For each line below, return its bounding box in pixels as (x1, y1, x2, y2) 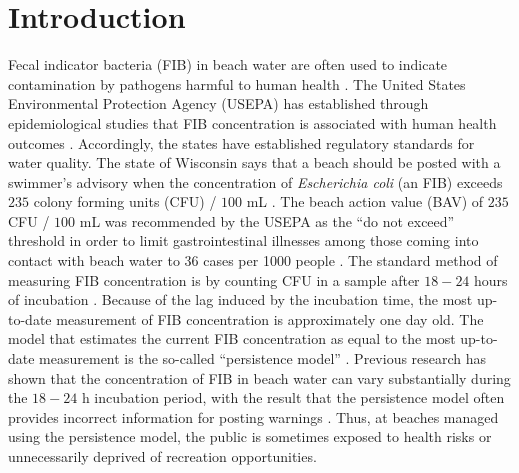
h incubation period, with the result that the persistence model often (81, 387, 505, 408)
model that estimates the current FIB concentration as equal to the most (8, 328, 456, 349)
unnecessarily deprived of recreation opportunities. (8, 446, 317, 466)
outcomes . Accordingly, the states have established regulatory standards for (8, 132, 475, 153)
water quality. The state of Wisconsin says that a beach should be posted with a (8, 152, 501, 173)
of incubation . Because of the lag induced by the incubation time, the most (8, 289, 473, 310)
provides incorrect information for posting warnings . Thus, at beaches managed (8, 406, 499, 427)
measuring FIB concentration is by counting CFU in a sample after (8, 269, 420, 290)
